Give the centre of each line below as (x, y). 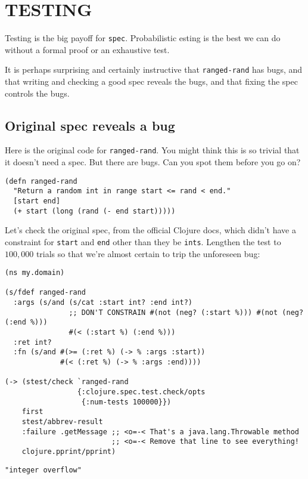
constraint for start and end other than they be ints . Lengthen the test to (143, 241)
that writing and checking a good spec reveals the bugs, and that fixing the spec (151, 81)
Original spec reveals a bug (90, 125)
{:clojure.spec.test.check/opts (141, 392)
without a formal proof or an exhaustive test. (87, 49)
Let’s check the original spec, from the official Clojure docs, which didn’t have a (150, 230)
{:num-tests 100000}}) (126, 402)
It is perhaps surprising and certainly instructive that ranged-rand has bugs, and (154, 69)
